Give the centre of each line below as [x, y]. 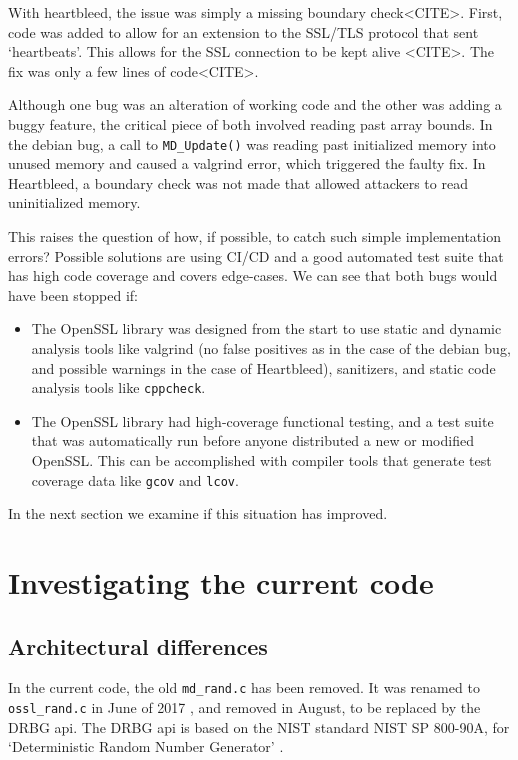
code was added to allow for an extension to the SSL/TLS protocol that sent [243, 31]
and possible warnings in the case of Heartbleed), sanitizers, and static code [263, 367]
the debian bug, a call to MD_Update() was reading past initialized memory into [252, 143]
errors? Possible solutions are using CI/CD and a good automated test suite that [256, 255]
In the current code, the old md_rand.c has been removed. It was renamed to [244, 687]
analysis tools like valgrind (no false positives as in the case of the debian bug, [271, 347]
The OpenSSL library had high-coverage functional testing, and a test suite [262, 420]
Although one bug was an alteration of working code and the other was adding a [255, 104]
